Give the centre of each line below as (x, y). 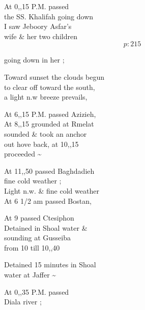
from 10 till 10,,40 (32, 247)
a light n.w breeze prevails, (46, 97)
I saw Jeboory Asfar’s (38, 26)
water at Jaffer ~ (30, 275)
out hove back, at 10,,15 (41, 144)
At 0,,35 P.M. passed (37, 291)
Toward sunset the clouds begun (54, 76)
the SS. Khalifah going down (49, 16)
